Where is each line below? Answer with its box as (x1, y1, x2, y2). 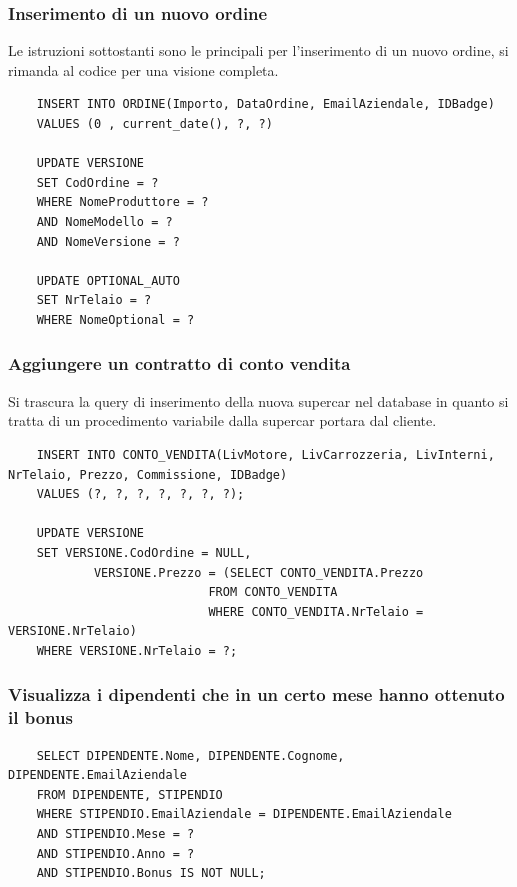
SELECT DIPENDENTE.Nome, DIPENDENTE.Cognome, (36, 748, 345, 763)
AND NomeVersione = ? (36, 234, 180, 249)
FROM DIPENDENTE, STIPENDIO (36, 787, 223, 802)
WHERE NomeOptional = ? (36, 312, 195, 327)
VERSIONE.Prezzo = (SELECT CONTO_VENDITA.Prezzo (93, 565, 424, 580)
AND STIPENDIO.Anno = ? (36, 846, 195, 861)
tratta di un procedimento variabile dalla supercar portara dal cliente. (8, 410, 437, 431)
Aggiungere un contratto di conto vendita (8, 351, 351, 376)
